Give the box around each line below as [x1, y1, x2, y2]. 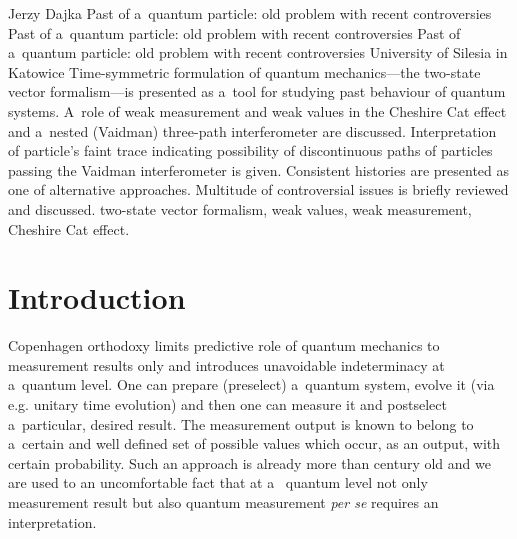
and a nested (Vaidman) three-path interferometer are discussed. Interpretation [8, 120, 497, 141]
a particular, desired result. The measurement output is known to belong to [8, 413, 474, 434]
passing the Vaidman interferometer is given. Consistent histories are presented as [8, 159, 510, 180]
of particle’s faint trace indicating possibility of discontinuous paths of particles [8, 140, 493, 161]
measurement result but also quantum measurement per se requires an [8, 492, 439, 512]
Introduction [8, 277, 186, 318]
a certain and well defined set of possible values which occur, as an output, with [8, 433, 501, 454]
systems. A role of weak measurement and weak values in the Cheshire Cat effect [8, 100, 507, 121]
